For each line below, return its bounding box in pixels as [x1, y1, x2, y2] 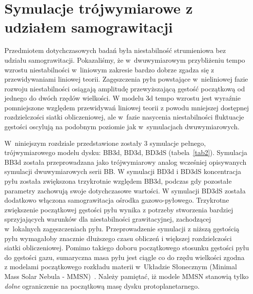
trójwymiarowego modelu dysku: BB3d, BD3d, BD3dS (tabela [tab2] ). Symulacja [4, 147, 247, 157]
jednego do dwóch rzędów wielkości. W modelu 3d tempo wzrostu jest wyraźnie [4, 93, 241, 103]
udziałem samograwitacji [4, 17, 173, 37]
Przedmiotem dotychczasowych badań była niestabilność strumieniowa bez [4, 45, 226, 55]
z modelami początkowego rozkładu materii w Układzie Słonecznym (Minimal [4, 261, 237, 272]
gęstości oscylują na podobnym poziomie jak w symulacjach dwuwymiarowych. [4, 121, 240, 132]
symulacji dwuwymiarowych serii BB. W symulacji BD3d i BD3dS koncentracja [4, 166, 241, 176]
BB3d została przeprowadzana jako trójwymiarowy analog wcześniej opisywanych [4, 156, 247, 167]
